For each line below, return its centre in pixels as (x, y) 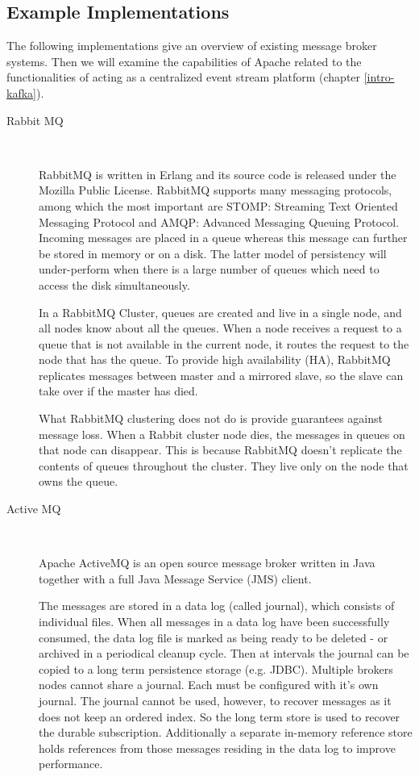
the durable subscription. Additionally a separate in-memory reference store (226, 732)
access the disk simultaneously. (114, 284)
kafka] (21, 92)
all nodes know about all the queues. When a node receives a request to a (220, 328)
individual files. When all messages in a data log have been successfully (214, 622)
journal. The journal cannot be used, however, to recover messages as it (215, 700)
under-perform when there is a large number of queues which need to (209, 269)
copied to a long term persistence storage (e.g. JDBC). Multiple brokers (216, 668)
